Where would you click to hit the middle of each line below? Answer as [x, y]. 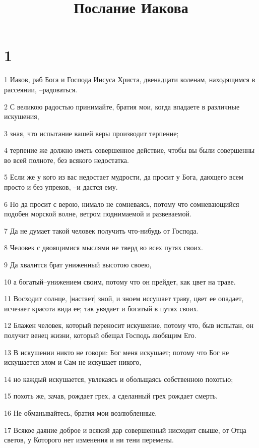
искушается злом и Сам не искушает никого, [73, 362]
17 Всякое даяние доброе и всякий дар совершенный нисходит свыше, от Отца [125, 430]
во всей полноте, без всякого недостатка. [67, 160]
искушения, [22, 116]
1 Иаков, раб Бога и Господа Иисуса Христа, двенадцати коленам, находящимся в [130, 79]
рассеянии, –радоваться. [41, 89]
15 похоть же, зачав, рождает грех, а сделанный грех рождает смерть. [111, 396]
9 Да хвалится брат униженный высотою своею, [78, 265]
